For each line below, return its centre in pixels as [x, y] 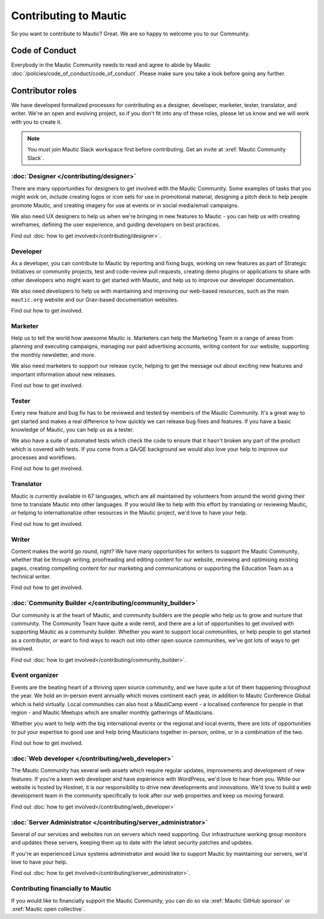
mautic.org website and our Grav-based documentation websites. [95, 299]
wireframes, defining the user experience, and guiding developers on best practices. [115, 225]
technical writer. [31, 576]
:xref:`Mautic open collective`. [48, 909]
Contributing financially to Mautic [61, 888]
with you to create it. [37, 122]
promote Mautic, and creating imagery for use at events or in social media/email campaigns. [125, 205]
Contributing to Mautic [69, 16]
